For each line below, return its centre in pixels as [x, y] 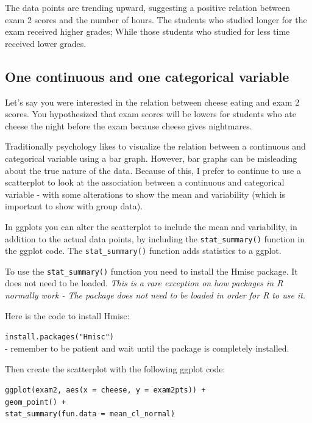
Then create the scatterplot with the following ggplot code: [115, 368]
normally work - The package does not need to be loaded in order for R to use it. [155, 295]
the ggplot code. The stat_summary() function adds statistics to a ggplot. [143, 251]
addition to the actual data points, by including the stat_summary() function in [155, 238]
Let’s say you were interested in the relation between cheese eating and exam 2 [152, 102]
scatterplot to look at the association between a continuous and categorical [145, 182]
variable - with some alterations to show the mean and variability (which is [145, 194]
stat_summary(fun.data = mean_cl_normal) [90, 414]
